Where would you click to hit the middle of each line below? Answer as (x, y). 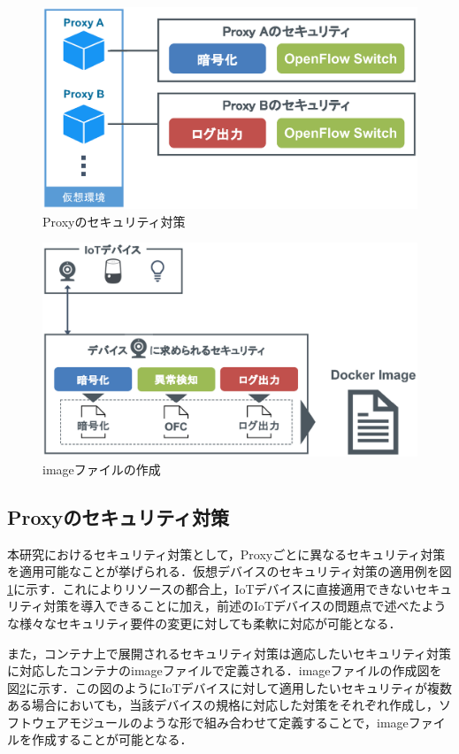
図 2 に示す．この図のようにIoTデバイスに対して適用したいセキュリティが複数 (229, 687)
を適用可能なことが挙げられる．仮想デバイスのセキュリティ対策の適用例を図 (229, 571)
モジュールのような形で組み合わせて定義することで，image (238, 722)
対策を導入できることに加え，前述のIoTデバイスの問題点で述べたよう (245, 606)
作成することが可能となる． (112, 739)
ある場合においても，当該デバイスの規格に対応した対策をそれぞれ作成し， (223, 705)
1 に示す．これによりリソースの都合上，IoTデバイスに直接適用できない (211, 588)
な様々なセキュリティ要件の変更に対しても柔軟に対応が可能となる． (204, 623)
